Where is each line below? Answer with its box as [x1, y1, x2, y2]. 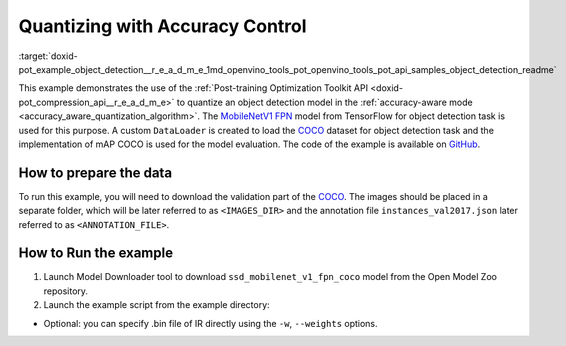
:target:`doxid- [18, 50, 79, 62]
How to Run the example [18, 245, 174, 262]
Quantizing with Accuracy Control [18, 15, 307, 37]
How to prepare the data [18, 164, 173, 181]
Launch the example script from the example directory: [43, 299, 270, 311]
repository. [43, 285, 89, 297]
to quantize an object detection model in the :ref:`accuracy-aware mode [176, 96, 474, 108]
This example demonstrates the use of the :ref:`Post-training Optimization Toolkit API [18, 82, 369, 94]
